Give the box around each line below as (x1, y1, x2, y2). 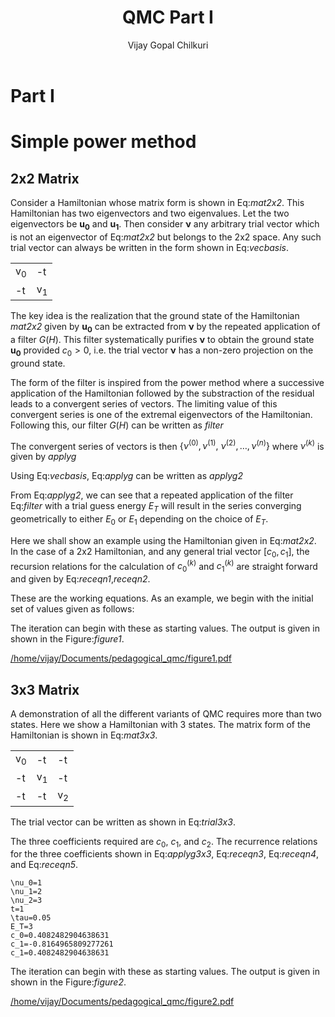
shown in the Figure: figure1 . (10, 633, 125, 645)
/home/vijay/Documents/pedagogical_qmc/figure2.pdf (10, 996, 235, 1008)
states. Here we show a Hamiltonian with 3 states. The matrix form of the (10, 719, 311, 731)
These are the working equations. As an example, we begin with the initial (10, 592, 314, 605)
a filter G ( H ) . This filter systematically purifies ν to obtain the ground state (10, 333, 315, 345)
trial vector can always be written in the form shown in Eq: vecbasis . (10, 241, 290, 253)
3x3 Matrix (10, 681, 80, 698)
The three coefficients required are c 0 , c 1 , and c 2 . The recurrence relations (10, 835, 318, 850)
